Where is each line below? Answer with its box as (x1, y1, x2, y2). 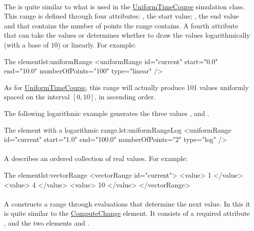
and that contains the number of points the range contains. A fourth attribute (4, 20, 238, 30)
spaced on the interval (4, 92, 70, 102)
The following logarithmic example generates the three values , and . (4, 108, 209, 118)
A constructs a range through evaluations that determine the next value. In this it (4, 198, 251, 208)
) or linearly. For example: (58, 39, 136, 49)
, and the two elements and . (4, 217, 90, 228)
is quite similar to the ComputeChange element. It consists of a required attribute (4, 208, 250, 218)
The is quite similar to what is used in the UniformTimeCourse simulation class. (4, 1, 245, 11)
